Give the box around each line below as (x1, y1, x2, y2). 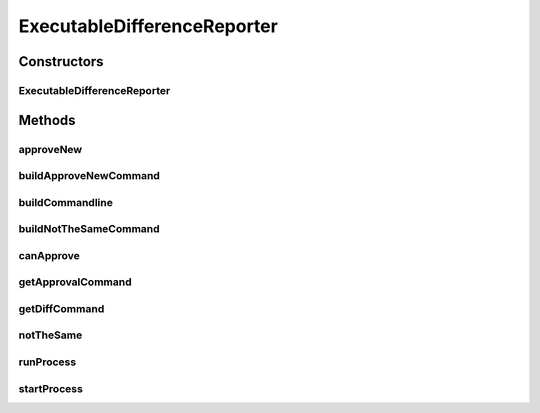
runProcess (18, 355, 77, 369)
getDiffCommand (18, 301, 105, 315)
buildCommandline (18, 195, 114, 209)
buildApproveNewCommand (18, 169, 160, 183)
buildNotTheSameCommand (18, 222, 160, 236)
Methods (18, 111, 76, 129)
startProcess (18, 381, 84, 395)
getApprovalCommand (18, 275, 132, 289)
